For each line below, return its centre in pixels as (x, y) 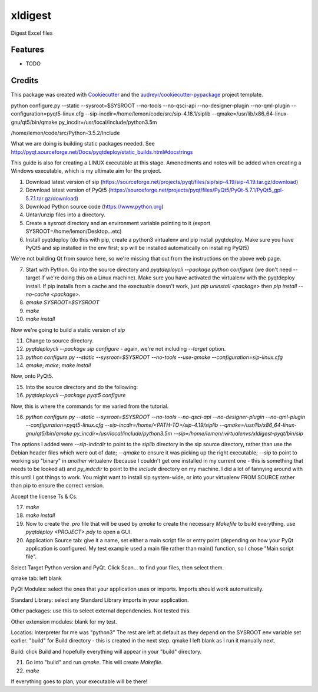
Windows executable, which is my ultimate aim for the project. (86, 171)
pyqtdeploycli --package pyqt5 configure (76, 396)
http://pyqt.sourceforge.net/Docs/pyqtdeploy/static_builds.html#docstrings (102, 152)
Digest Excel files (32, 33)
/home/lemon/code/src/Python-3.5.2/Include (65, 133)
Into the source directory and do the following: (82, 387)
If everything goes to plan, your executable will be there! (79, 681)
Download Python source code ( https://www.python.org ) (95, 207)
